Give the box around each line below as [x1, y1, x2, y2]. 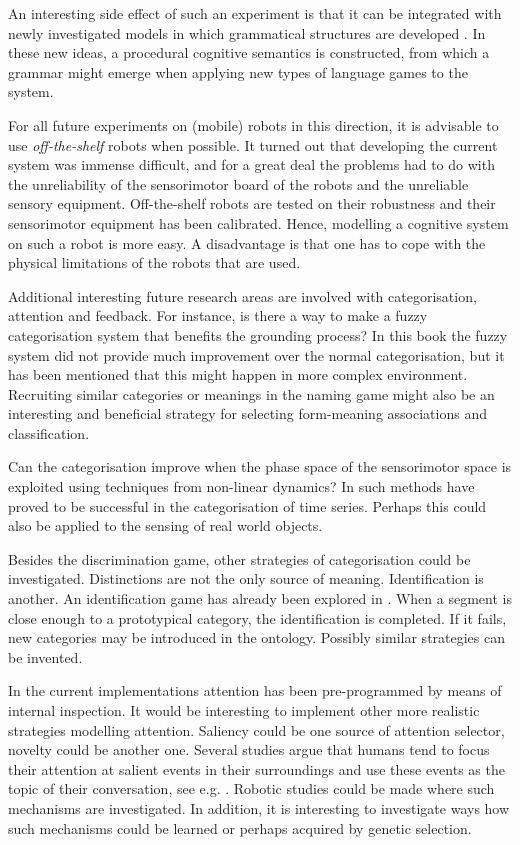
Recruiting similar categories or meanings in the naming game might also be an [8, 383, 495, 404]
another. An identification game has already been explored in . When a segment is [8, 588, 512, 609]
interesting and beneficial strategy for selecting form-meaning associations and [8, 403, 487, 424]
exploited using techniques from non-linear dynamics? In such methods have [8, 476, 475, 497]
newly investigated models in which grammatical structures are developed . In [8, 22, 486, 43]
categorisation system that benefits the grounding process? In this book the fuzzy [8, 324, 508, 345]
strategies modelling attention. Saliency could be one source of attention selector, [8, 719, 505, 740]
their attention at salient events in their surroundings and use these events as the [8, 758, 505, 779]
